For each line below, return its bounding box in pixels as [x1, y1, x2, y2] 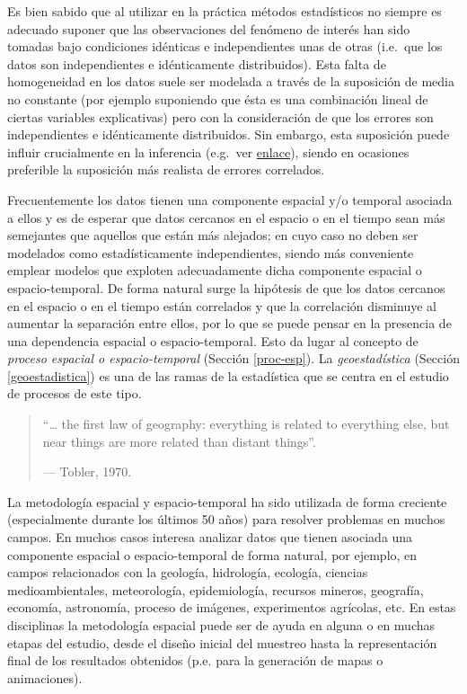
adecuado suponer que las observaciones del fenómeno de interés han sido [7, 19, 410, 38]
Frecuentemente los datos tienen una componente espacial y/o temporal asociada [7, 190, 453, 209]
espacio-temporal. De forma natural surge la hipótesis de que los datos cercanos [7, 278, 445, 297]
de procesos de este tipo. [7, 384, 142, 403]
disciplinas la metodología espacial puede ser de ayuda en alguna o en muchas [7, 616, 436, 634]
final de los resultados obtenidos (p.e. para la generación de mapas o [7, 651, 383, 670]
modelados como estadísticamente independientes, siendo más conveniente [7, 243, 414, 262]
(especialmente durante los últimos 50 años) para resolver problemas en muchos [7, 510, 445, 529]
